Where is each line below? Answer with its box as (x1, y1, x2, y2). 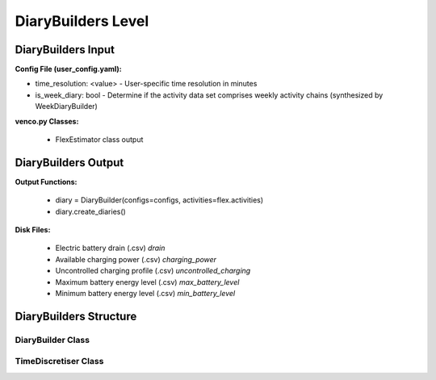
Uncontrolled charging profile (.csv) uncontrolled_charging (55, 266, 251, 276)
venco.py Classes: (15, 116, 79, 126)
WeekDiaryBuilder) (35, 102, 99, 111)
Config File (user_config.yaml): (15, 65, 123, 74)
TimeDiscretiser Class (15, 356, 104, 367)
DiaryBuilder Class (15, 334, 90, 345)
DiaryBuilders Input (15, 43, 115, 56)
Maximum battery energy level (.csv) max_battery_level (55, 277, 240, 286)
